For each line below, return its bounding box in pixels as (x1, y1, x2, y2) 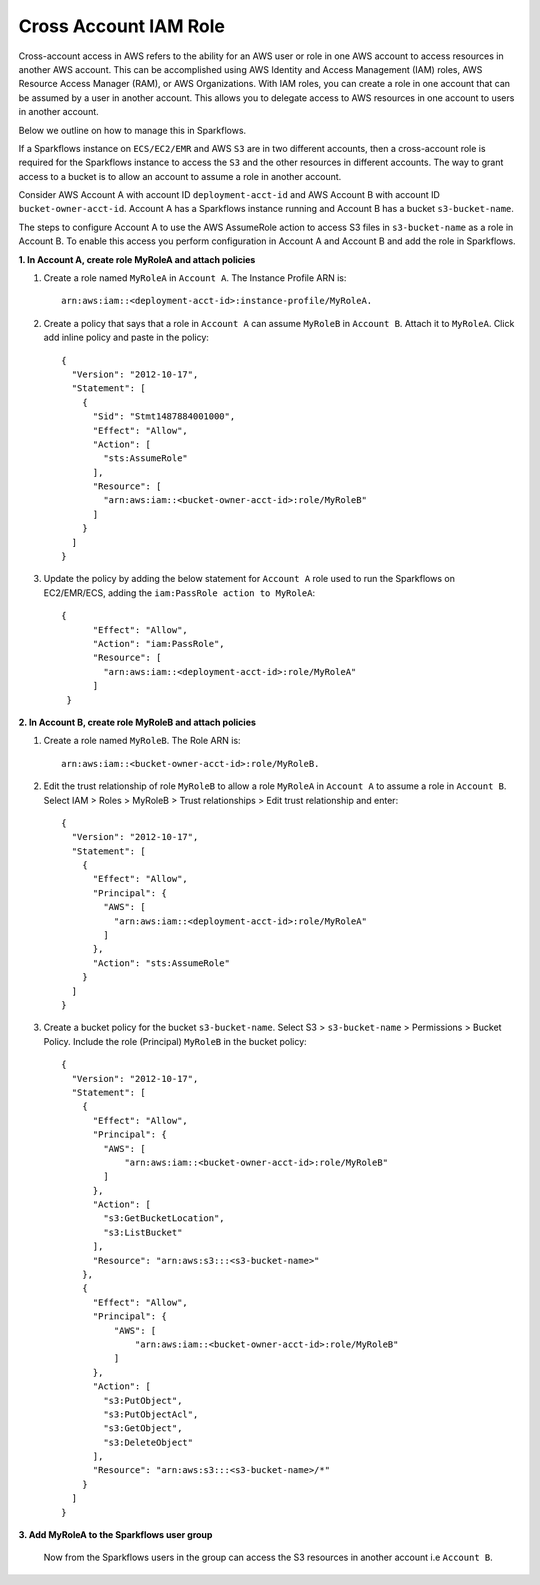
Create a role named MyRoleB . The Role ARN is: (43, 735, 241, 747)
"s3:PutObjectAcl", (103, 1408, 199, 1420)
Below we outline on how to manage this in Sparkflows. (18, 124, 247, 136)
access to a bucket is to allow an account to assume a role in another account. (18, 170, 342, 182)
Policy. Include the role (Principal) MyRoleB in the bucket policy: (43, 1035, 307, 1047)
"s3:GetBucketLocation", (103, 1213, 225, 1224)
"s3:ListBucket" (103, 1226, 183, 1238)
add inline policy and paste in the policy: (43, 331, 210, 344)
